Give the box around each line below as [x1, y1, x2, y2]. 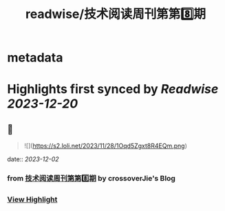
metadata [7, 50, 63, 66]
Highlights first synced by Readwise [7, 81, 219, 97]
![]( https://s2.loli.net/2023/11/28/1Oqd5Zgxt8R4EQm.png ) [23, 142, 187, 150]
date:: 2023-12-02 [7, 155, 60, 163]
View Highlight [7, 194, 58, 204]
